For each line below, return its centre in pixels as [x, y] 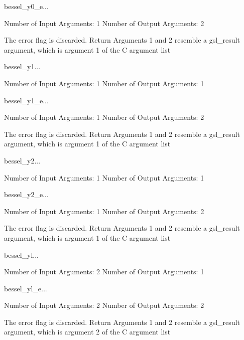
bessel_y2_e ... [26, 194]
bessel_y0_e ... [26, 6]
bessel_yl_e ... [26, 288]
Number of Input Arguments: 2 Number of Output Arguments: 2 [104, 305]
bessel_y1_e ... [26, 100]
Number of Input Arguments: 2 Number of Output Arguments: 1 [104, 272]
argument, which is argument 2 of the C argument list [87, 332]
